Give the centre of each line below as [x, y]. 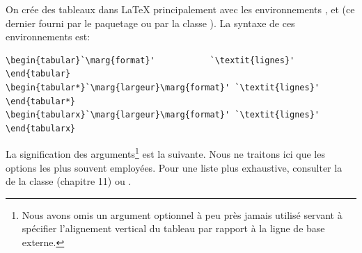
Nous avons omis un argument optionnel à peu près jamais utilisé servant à [182, 214]
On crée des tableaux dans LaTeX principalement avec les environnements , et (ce [180, 9]
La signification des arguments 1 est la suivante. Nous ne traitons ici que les [165, 153]
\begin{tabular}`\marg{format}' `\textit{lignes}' [150, 60]
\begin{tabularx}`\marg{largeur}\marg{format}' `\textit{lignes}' [163, 115]
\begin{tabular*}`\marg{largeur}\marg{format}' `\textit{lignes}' [163, 87]
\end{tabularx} [41, 128]
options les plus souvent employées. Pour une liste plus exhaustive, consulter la [174, 167]
